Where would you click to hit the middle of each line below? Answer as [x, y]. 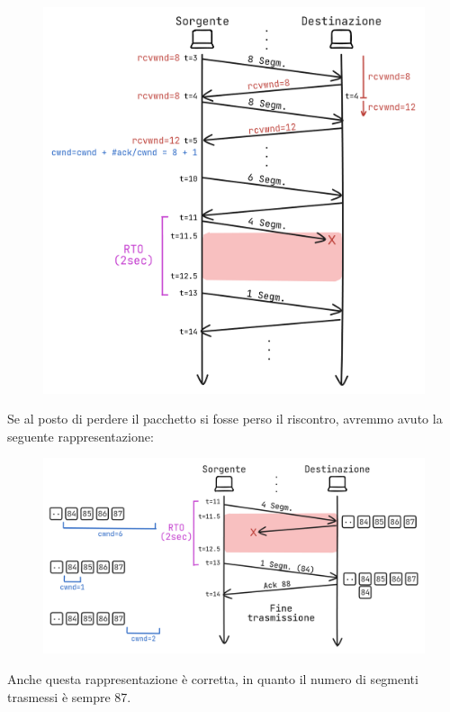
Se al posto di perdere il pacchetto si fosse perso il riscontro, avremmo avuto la [225, 419]
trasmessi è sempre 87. [69, 696]
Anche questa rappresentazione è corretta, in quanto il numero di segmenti [213, 678]
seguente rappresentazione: [81, 436]
